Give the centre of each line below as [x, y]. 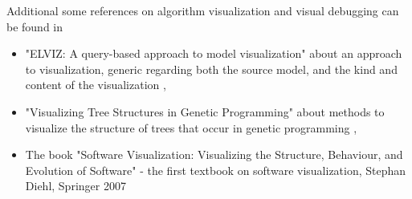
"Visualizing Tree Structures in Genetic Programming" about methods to [205, 111]
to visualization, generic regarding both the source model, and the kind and [211, 69]
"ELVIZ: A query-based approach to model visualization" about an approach [214, 53]
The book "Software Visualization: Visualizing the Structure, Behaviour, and [214, 154]
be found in [35, 26]
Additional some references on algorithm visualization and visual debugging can [203, 10]
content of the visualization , [96, 85]
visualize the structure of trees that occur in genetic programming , [191, 127]
